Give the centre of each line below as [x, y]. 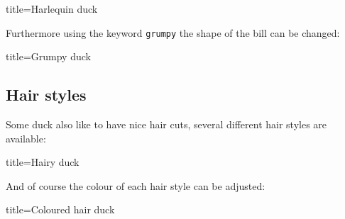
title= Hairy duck [43, 162]
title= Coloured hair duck [60, 209]
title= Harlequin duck [52, 9]
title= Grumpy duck [48, 56]
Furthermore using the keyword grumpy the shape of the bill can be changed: [173, 32]
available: [26, 138]
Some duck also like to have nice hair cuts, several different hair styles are [166, 124]
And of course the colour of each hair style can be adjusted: [136, 185]
